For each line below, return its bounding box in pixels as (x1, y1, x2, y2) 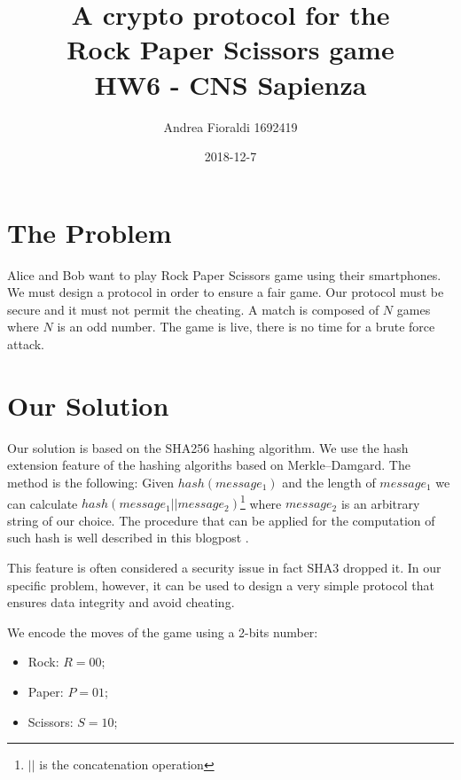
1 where (239, 491, 282, 512)
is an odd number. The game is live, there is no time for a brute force (57, 317, 435, 336)
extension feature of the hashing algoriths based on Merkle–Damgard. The (7, 456, 410, 474)
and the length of (282, 472, 376, 491)
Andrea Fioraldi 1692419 (163, 117, 298, 136)
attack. (7, 335, 44, 353)
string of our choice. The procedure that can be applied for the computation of (7, 511, 435, 529)
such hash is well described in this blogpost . (7, 528, 249, 547)
